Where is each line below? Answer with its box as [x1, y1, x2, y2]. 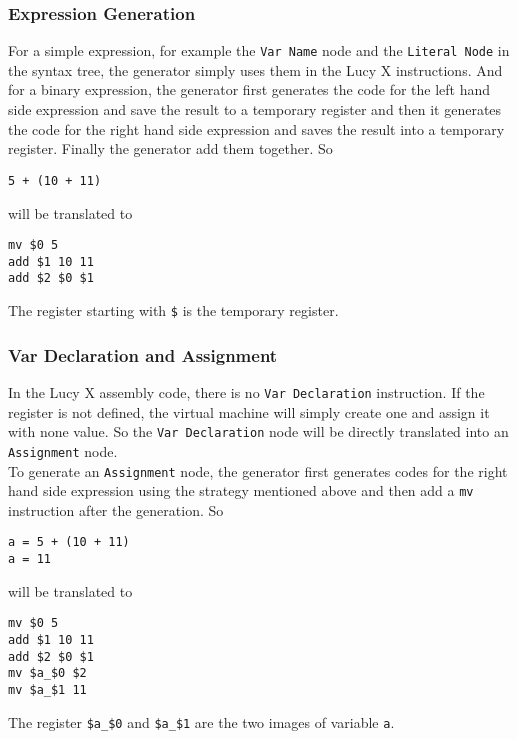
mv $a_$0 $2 [8, 666, 87, 681]
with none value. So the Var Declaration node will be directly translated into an [8, 421, 509, 442]
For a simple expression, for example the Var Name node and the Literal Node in [8, 40, 510, 61]
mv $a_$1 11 [8, 682, 87, 697]
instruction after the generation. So [8, 499, 224, 520]
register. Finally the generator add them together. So [8, 138, 333, 159]
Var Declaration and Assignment [8, 342, 278, 367]
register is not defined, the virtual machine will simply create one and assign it [8, 401, 490, 422]
